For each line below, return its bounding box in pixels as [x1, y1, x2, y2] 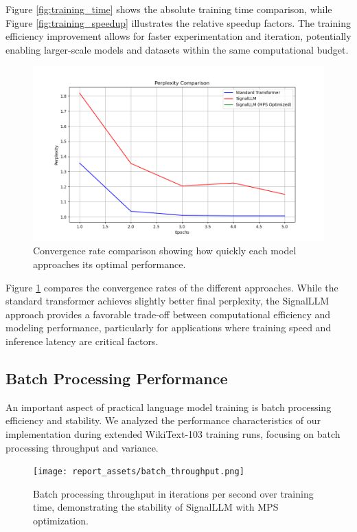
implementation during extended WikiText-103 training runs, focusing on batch [5, 426, 341, 441]
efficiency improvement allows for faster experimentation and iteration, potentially [5, 29, 352, 43]
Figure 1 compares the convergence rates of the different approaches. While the [5, 280, 338, 294]
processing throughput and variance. [5, 440, 159, 454]
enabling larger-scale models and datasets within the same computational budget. [5, 42, 349, 56]
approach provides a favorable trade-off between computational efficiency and [5, 307, 331, 321]
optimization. [33, 513, 89, 527]
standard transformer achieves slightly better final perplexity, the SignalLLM [5, 293, 330, 308]
